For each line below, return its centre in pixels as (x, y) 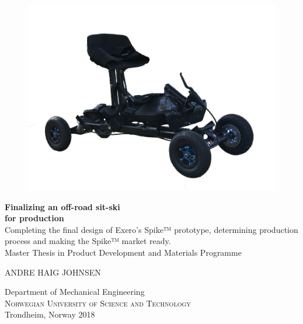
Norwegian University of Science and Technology (98, 303)
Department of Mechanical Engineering (75, 292)
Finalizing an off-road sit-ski (62, 206)
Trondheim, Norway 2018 (50, 314)
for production (34, 218)
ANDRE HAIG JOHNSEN (53, 272)
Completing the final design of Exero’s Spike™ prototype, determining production (151, 229)
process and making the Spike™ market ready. (88, 241)
